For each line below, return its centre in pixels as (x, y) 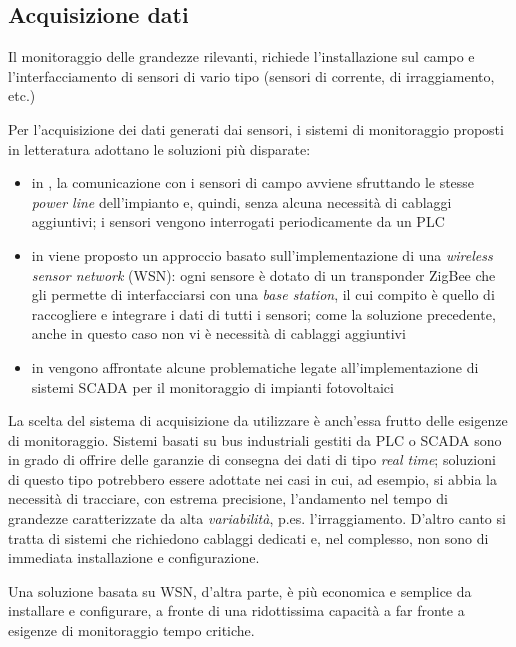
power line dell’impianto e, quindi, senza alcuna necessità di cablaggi (241, 201)
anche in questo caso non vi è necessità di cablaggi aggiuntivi (218, 333)
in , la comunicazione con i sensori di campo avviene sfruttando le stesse (253, 182)
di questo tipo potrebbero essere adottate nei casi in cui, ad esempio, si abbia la (253, 478)
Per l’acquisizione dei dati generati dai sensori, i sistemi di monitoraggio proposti (256, 128)
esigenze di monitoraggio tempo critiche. (131, 630)
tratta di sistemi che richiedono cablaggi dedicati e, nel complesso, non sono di (248, 537)
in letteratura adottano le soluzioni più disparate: (159, 148)
